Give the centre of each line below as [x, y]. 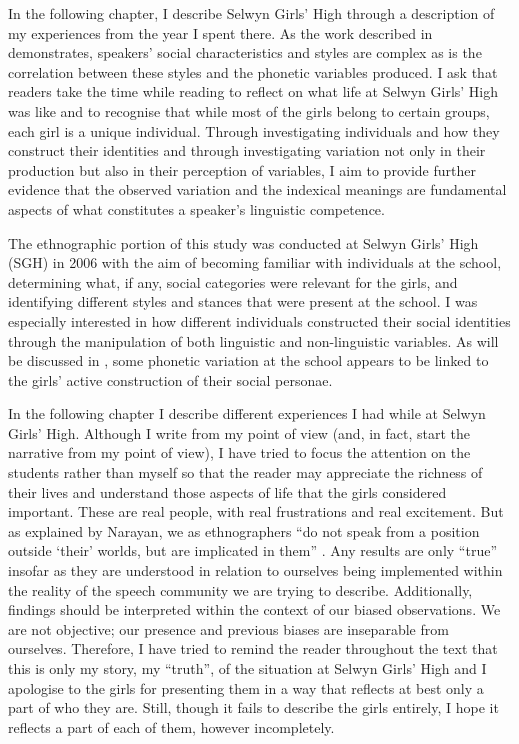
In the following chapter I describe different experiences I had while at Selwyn [247, 413]
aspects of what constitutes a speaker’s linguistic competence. [196, 208]
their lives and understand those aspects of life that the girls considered [227, 491]
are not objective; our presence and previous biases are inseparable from [228, 628]
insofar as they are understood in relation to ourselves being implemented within [255, 570]
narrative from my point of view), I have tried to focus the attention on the [239, 452]
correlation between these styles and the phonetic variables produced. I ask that [253, 71]
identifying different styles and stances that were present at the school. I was [243, 301]
